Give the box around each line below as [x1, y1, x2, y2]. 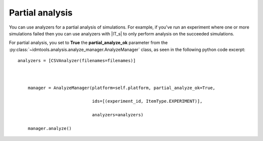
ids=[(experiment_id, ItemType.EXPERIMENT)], [92, 98, 203, 104]
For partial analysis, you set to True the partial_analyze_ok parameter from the [9, 40, 168, 46]
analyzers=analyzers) [92, 112, 144, 118]
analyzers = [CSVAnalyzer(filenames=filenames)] [18, 58, 136, 63]
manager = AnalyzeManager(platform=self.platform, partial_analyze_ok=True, [27, 85, 216, 91]
